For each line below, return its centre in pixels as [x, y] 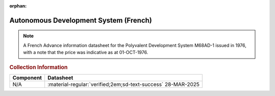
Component [27, 77]
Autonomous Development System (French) [81, 20]
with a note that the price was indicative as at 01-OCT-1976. [86, 53]
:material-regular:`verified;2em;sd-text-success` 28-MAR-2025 [123, 84]
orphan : [18, 6]
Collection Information [39, 67]
